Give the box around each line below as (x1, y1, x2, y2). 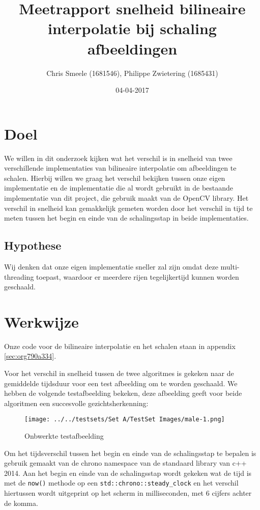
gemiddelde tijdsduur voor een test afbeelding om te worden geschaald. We (4, 378, 238, 388)
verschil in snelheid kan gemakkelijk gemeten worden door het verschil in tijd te (4, 202, 253, 213)
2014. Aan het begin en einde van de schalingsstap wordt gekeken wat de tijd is (4, 467, 252, 478)
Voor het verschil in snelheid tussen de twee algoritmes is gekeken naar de (4, 368, 234, 379)
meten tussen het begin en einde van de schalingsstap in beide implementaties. (4, 212, 249, 223)
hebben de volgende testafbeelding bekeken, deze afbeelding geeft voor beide (4, 388, 242, 398)
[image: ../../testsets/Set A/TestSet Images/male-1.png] (24, 416, 225, 423)
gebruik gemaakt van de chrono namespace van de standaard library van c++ (4, 458, 247, 468)
